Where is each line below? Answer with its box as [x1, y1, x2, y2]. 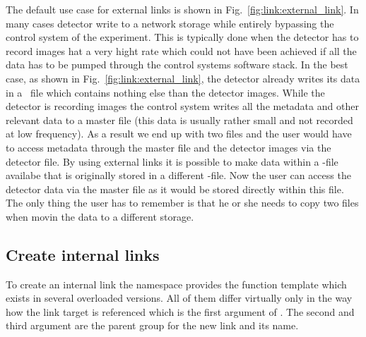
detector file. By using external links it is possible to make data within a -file [6, 154, 338, 168]
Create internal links [6, 243, 160, 265]
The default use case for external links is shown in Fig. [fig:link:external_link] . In [6, 2, 359, 16]
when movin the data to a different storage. [6, 209, 194, 223]
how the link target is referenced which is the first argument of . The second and [6, 304, 355, 319]
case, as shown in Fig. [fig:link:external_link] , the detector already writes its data [6, 71, 360, 85]
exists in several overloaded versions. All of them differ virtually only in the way [6, 290, 353, 305]
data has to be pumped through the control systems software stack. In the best [6, 57, 348, 72]
